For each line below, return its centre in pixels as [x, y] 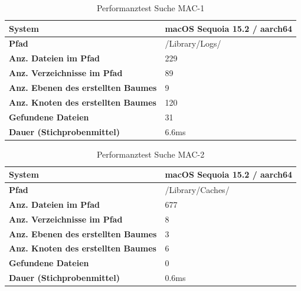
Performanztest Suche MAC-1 [150, 8]
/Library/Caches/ [197, 190]
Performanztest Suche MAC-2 [150, 154]
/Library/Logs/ [193, 43]
